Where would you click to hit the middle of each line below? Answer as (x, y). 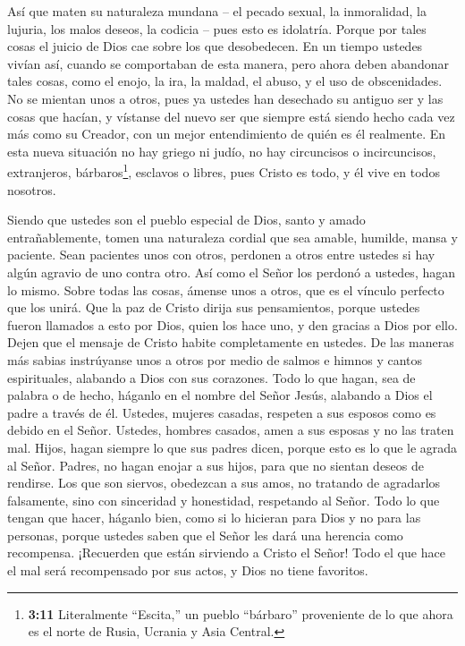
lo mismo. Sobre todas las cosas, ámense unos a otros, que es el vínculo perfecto (226, 289)
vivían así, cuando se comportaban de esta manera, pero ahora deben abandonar (228, 63)
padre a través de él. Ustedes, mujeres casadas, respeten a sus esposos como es (222, 412)
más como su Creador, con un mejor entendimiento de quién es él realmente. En (227, 134)
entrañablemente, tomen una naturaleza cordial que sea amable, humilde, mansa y (232, 237)
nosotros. (32, 189)
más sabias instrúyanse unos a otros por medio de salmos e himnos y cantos (215, 359)
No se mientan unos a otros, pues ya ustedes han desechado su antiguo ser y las (225, 98)
